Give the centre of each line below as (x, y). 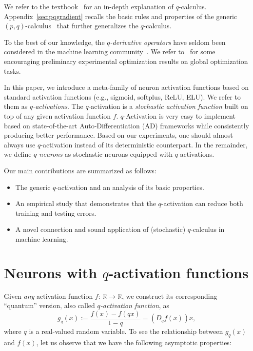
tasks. (12, 71)
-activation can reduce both (202, 203)
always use (20, 144)
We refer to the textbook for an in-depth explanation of (89, 6)
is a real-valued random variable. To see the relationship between (126, 331)
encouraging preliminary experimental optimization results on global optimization (126, 61)
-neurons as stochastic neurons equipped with (105, 154)
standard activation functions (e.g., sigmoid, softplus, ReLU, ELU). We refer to (122, 96)
